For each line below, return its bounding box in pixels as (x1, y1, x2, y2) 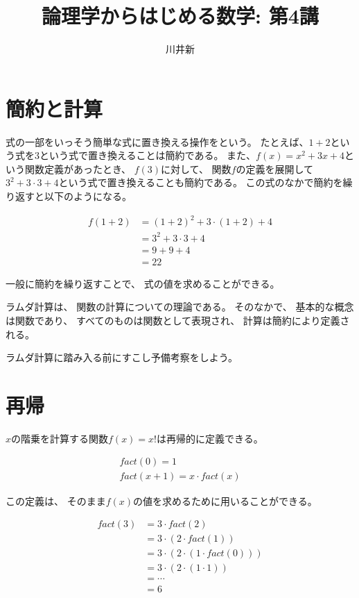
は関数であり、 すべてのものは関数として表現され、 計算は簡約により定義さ (6, 313, 350, 327)
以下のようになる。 (44, 189, 132, 204)
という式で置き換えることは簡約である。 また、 (40, 148, 256, 163)
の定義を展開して (236, 161, 314, 176)
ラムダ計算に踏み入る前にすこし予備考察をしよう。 (6, 350, 238, 365)
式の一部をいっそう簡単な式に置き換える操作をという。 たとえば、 (6, 134, 309, 149)
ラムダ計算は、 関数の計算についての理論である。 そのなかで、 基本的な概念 (6, 299, 354, 314)
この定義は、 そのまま (6, 493, 106, 508)
